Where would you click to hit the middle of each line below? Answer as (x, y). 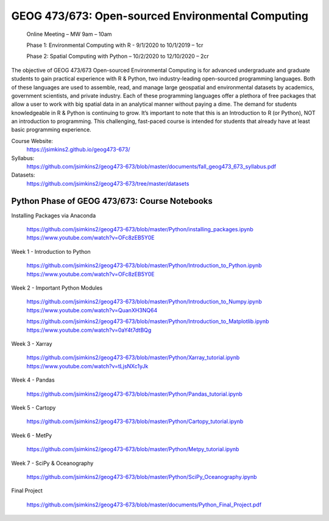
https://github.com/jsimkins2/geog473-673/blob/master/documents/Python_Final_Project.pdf (144, 505)
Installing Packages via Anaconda (54, 215)
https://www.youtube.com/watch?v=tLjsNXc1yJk (87, 366)
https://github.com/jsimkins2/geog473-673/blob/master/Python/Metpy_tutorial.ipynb (133, 449)
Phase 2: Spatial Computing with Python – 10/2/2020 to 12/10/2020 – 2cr (118, 56)
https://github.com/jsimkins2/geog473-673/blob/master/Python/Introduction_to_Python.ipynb (144, 265)
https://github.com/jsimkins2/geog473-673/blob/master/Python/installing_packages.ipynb (140, 229)
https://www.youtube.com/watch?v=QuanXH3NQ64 (92, 310)
